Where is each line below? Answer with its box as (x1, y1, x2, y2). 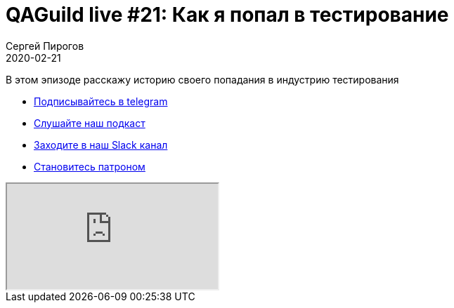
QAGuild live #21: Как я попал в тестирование (6, 3, 449, 27)
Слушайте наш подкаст (34, 116, 145, 129)
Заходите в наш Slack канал (34, 138, 168, 151)
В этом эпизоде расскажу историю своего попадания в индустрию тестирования (6, 73, 399, 86)
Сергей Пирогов (6, 39, 84, 52)
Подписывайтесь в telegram (34, 95, 168, 107)
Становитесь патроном (34, 160, 145, 173)
